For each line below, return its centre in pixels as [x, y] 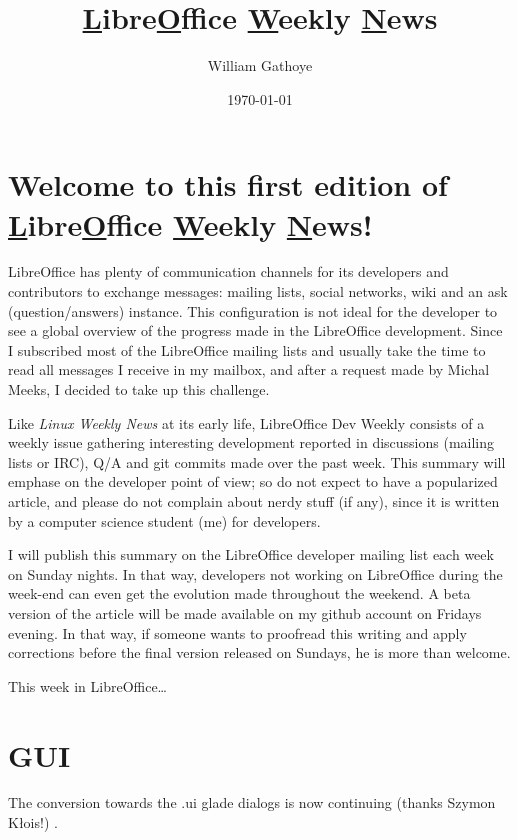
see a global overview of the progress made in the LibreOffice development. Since [255, 330]
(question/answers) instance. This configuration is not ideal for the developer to [253, 310]
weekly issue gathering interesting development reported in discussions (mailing [251, 442]
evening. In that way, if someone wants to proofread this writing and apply [237, 632]
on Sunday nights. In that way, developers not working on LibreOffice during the [255, 573]
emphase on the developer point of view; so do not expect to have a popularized [253, 481]
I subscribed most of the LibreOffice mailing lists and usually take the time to [247, 349]
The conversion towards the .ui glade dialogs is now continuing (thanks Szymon [252, 802]
